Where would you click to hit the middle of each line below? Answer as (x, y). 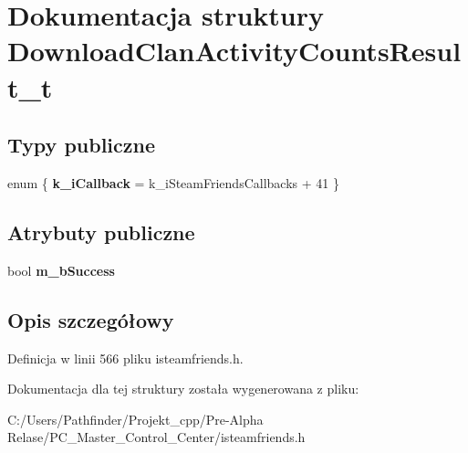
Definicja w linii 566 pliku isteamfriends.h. (125, 358)
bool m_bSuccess (61, 270)
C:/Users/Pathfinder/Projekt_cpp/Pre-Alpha (135, 419)
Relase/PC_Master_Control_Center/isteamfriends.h (156, 437)
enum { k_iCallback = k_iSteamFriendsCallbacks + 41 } (173, 182)
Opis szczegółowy (91, 319)
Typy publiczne (82, 145)
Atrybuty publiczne (101, 232)
